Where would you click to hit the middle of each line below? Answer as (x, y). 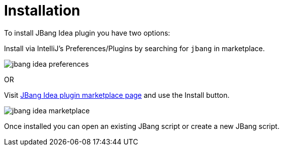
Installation (42, 11)
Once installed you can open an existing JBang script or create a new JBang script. (142, 126)
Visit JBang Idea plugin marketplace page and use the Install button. (117, 95)
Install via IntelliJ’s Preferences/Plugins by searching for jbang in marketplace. (134, 48)
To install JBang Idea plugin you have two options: (87, 33)
